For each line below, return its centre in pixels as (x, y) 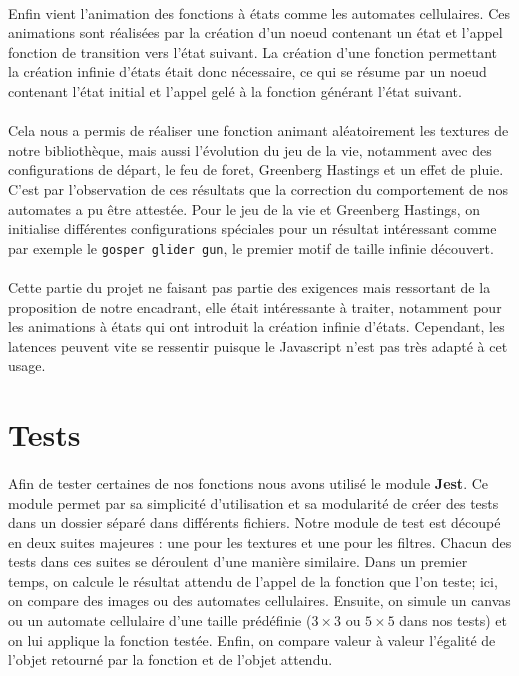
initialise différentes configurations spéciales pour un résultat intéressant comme (252, 228)
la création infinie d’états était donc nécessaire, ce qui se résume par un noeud (247, 71)
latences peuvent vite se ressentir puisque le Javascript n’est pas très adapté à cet (258, 345)
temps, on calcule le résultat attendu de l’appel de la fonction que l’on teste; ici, (253, 580)
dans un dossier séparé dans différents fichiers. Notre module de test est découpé (254, 522)
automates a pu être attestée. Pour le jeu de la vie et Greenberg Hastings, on (244, 208)
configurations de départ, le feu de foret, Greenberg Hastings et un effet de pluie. (256, 169)
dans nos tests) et (453, 620)
